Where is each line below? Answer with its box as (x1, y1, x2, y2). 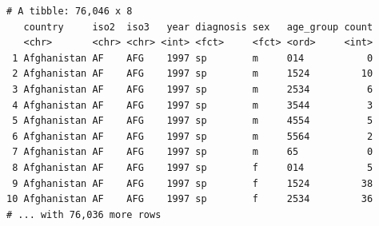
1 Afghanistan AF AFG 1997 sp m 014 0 (12, 52, 373, 64)
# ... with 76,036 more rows (6, 208, 162, 220)
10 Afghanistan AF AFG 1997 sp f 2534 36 (6, 193, 373, 205)
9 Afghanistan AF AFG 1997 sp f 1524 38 (12, 177, 373, 189)
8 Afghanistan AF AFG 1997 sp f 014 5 (12, 161, 373, 173)
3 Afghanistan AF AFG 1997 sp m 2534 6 (12, 83, 373, 95)
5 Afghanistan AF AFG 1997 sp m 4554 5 (12, 115, 373, 127)
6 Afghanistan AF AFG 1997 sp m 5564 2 (12, 130, 373, 142)
